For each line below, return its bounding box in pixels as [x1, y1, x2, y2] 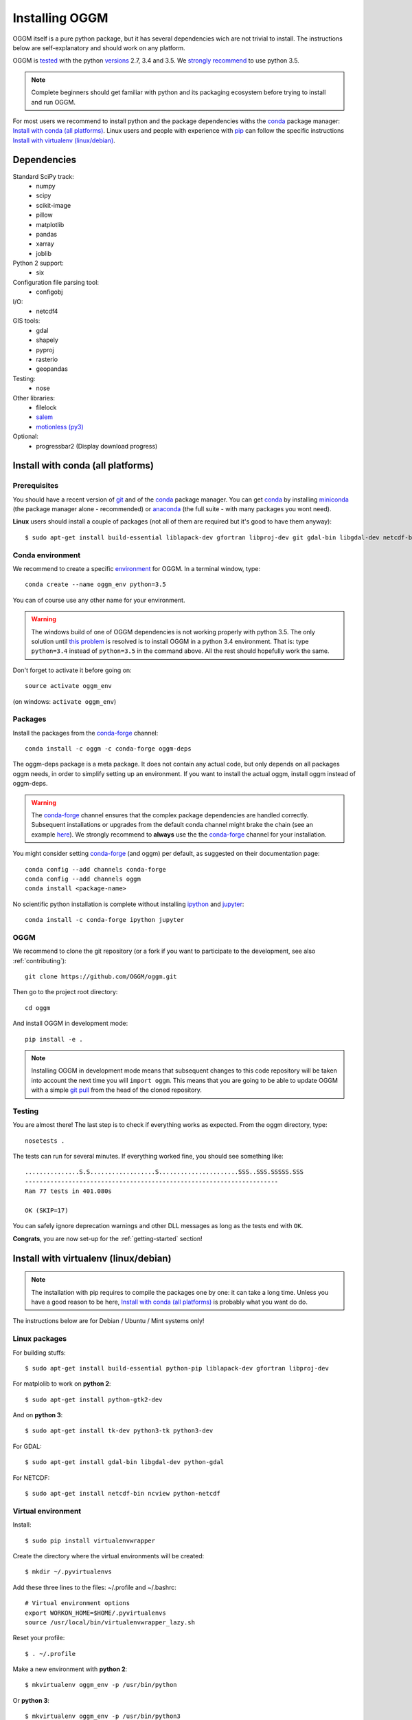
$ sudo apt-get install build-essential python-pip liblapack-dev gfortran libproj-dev [25, 1364, 330, 1372]
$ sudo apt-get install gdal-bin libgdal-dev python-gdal [25, 1459, 225, 1466]
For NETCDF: [12, 1473, 50, 1482]
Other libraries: [12, 394, 55, 402]
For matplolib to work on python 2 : [12, 1379, 111, 1388]
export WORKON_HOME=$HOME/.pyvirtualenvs [25, 1609, 166, 1617]
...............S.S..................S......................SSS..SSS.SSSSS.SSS [25, 1168, 304, 1176]
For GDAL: [12, 1442, 42, 1450]
